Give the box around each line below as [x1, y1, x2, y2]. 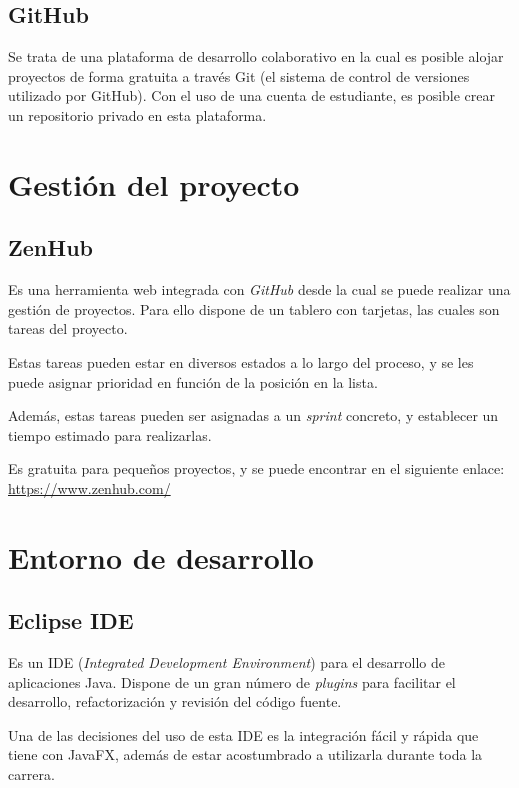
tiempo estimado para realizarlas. [8, 424, 212, 445]
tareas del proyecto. [8, 318, 128, 339]
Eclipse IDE [8, 605, 134, 636]
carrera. [8, 764, 55, 785]
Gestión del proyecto [8, 163, 300, 204]
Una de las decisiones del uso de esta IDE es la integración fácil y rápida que [8, 724, 479, 745]
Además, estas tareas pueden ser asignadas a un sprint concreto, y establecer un [8, 405, 499, 426]
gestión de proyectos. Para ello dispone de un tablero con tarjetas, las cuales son [8, 298, 500, 319]
